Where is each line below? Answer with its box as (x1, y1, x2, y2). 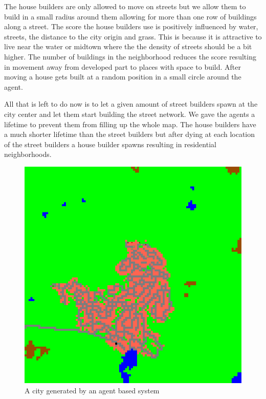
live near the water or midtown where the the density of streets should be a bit (4, 41, 252, 52)
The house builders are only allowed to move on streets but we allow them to (4, 1, 246, 11)
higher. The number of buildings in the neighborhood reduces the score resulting (4, 51, 256, 62)
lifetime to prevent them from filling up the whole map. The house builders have (4, 118, 256, 129)
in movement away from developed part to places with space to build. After (4, 61, 241, 72)
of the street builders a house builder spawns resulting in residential (4, 138, 216, 149)
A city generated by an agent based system (25, 385, 160, 395)
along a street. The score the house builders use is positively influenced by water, (4, 21, 258, 32)
